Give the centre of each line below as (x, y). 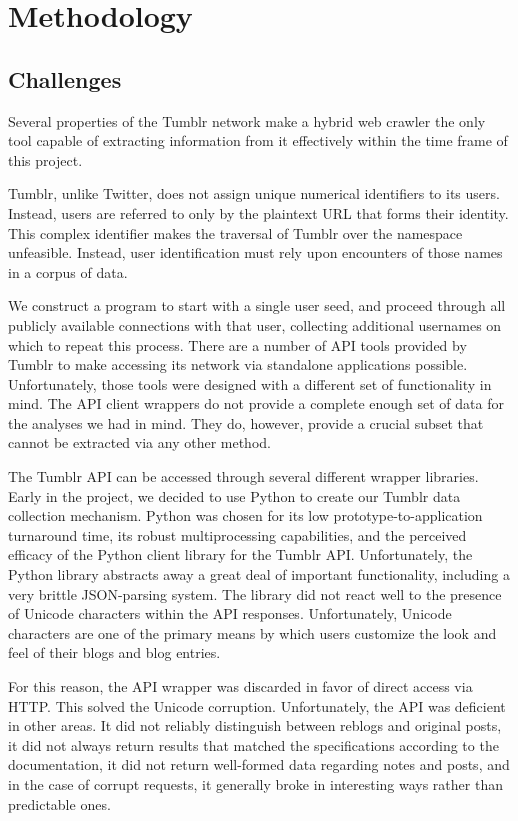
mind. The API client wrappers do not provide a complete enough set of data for (256, 403)
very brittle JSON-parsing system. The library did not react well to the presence (255, 593)
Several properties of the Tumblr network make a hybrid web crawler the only (247, 120)
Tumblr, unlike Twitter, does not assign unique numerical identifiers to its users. (254, 193)
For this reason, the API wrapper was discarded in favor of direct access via (240, 686)
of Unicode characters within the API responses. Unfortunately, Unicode (230, 613)
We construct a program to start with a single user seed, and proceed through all (257, 305)
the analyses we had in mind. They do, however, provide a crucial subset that (246, 422)
